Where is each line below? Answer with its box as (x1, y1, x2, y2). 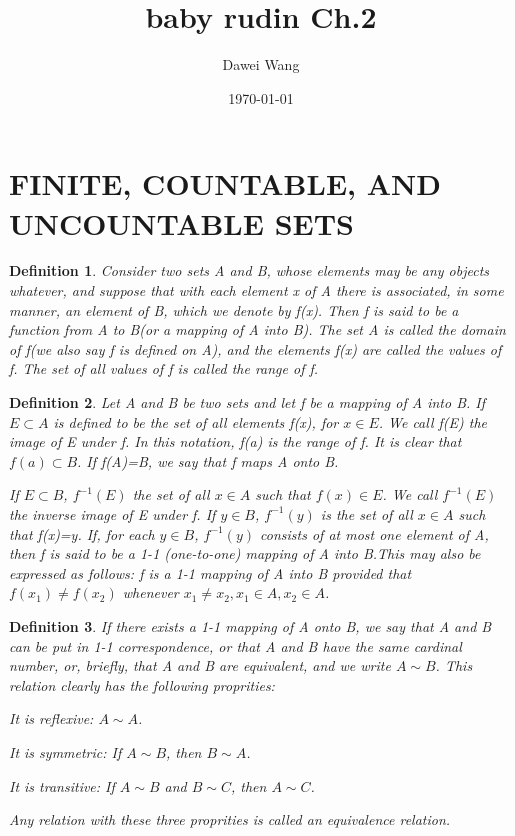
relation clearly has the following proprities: (9, 674, 275, 695)
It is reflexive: (9, 708, 94, 729)
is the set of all (320, 503, 413, 524)
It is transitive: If (9, 775, 115, 796)
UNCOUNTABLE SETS (9, 202, 354, 243)
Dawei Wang (222, 54, 300, 75)
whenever (122, 582, 179, 603)
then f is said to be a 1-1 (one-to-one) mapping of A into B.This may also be (9, 543, 481, 564)
